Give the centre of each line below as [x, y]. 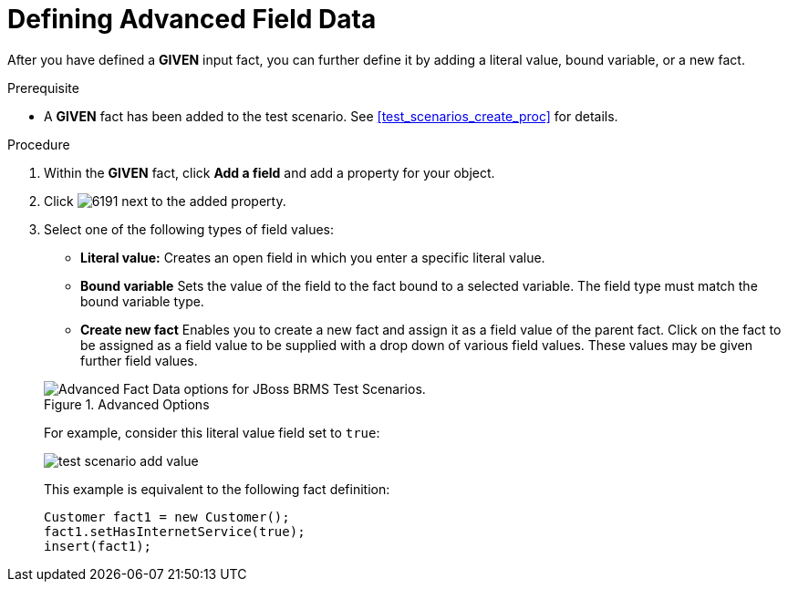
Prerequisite [43, 88]
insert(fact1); [98, 546]
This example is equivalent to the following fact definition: [217, 489]
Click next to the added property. [165, 201]
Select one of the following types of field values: [189, 229]
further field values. [139, 360]
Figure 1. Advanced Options [127, 404]
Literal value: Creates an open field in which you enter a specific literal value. [313, 257]
